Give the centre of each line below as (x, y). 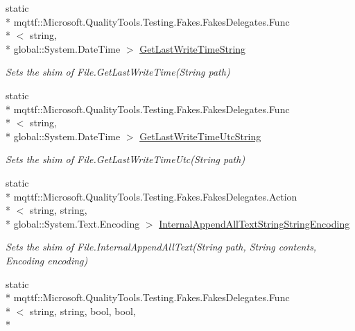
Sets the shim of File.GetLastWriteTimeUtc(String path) (125, 159)
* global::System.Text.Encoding (73, 223)
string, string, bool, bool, (83, 311)
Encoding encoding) (47, 260)
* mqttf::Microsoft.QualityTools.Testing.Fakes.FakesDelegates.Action (151, 196)
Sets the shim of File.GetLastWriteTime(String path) (118, 72)
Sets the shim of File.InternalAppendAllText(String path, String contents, (161, 247)
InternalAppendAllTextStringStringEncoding (254, 223)
